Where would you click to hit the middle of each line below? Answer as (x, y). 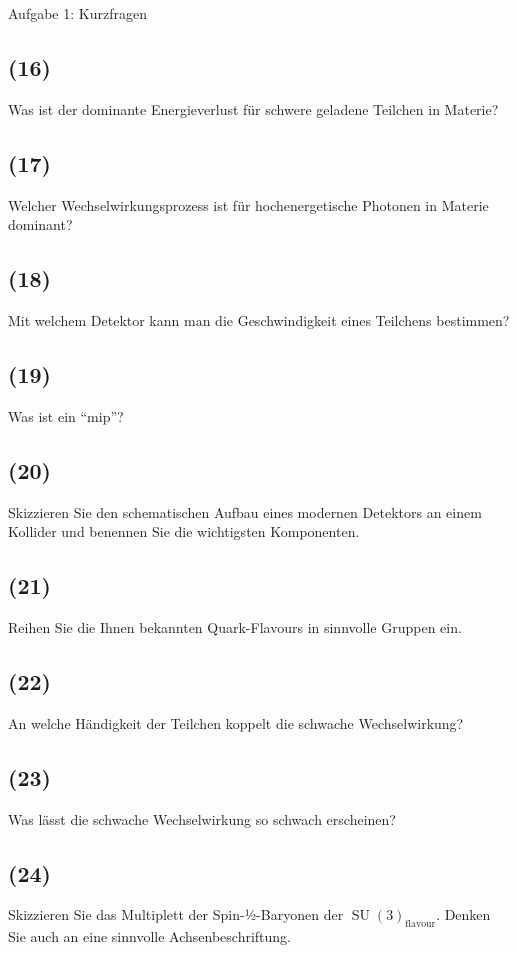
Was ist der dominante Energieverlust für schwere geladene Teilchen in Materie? (253, 108)
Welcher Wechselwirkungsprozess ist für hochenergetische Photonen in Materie (248, 204)
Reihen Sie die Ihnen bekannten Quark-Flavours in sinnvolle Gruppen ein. (235, 626)
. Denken (463, 914)
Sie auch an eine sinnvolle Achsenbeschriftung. (149, 936)
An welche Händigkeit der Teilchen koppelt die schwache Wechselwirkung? (236, 722)
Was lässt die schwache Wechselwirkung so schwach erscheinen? (202, 818)
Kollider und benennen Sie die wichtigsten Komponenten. (184, 531)
